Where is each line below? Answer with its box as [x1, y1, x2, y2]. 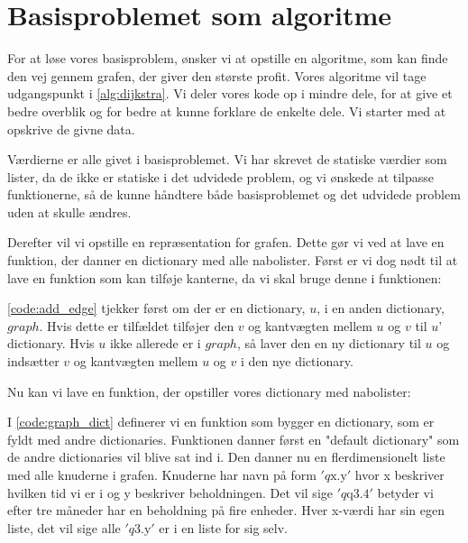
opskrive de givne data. [7, 119, 135, 138]
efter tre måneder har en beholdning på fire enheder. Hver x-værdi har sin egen [7, 501, 445, 520]
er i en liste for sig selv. [159, 518, 288, 537]
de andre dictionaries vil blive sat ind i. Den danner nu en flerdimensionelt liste [7, 447, 445, 466]
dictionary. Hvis [7, 334, 95, 353]
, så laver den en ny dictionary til [236, 334, 421, 353]
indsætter [7, 352, 60, 371]
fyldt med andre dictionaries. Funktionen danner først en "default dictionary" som [7, 429, 460, 448]
